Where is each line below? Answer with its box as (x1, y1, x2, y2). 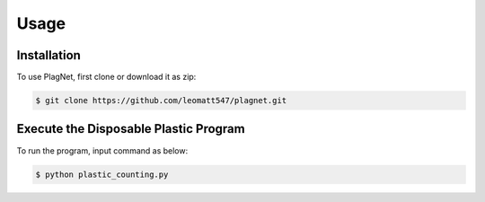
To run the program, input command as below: (16, 145, 189, 156)
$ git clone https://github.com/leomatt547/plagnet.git (35, 95, 287, 106)
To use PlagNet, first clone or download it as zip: (16, 72, 197, 83)
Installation (16, 48, 81, 63)
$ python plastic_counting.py (35, 169, 169, 180)
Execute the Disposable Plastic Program (16, 121, 246, 136)
